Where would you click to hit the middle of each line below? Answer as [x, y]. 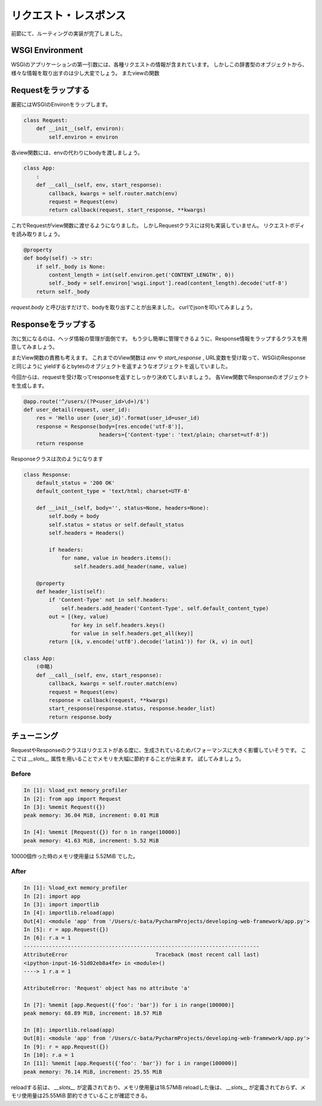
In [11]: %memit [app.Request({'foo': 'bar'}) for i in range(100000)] [131, 1063]
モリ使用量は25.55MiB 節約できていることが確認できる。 [81, 1096]
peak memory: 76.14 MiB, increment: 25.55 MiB [93, 1072]
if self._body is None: [71, 266]
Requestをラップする [50, 90]
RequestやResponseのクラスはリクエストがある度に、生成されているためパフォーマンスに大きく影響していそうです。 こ [159, 750]
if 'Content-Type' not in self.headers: [109, 600]
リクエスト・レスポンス [69, 16]
